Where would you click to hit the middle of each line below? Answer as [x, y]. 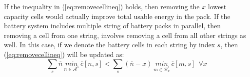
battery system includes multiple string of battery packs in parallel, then [113, 26]
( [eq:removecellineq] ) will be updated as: [64, 54]
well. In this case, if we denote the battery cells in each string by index [110, 45]
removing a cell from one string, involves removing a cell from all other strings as [125, 35]
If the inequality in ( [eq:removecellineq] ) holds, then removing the [102, 6]
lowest [217, 6]
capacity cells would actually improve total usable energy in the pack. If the [117, 16]
